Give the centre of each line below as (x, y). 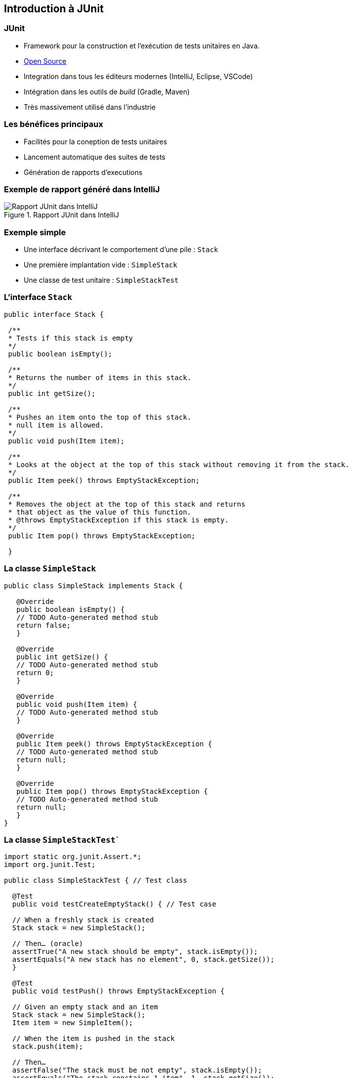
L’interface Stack (38, 297)
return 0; (35, 672)
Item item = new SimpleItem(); (73, 1023)
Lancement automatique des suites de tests (95, 157)
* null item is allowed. (56, 425)
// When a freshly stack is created (83, 920)
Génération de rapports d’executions (83, 172)
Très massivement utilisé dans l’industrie (90, 107)
